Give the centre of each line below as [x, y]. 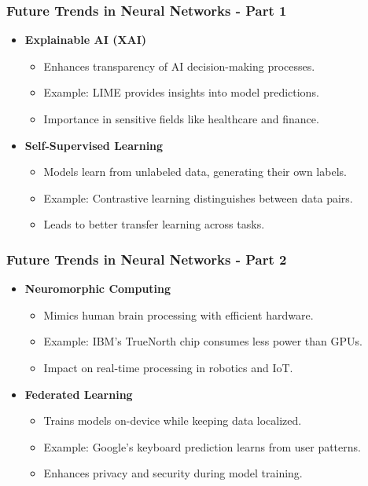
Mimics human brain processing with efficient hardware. [178, 314]
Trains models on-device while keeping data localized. [173, 420]
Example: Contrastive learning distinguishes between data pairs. [198, 197]
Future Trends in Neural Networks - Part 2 [147, 259]
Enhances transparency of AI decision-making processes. [179, 66]
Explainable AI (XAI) [86, 40]
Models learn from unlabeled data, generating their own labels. [195, 172]
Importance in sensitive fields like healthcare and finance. [181, 119]
